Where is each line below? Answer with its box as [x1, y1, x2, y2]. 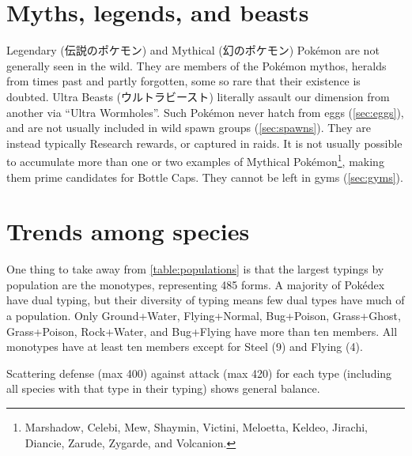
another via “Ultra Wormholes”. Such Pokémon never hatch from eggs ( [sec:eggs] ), [6, 104, 404, 120]
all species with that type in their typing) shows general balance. [6, 380, 320, 397]
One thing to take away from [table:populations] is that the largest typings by [6, 261, 384, 277]
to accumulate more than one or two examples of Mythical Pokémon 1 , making [6, 151, 384, 169]
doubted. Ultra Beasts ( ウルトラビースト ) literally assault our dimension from [6, 88, 390, 104]
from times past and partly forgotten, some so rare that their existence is [6, 73, 361, 89]
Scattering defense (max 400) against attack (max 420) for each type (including [6, 364, 392, 381]
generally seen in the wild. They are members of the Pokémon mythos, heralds [6, 57, 387, 73]
